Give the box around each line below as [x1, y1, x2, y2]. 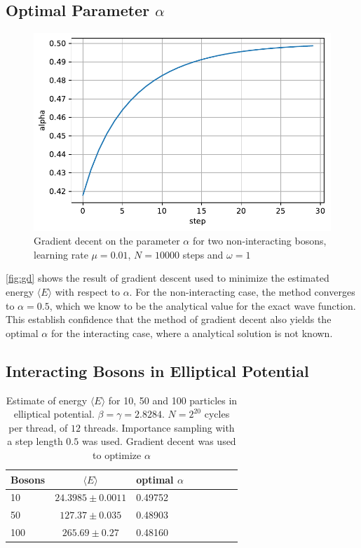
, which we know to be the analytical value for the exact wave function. [49, 298, 356, 313]
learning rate [34, 247, 88, 261]
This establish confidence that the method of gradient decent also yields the [6, 312, 332, 327]
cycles [204, 406, 230, 421]
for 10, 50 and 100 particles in [108, 392, 238, 407]
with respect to [55, 285, 120, 299]
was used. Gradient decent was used [81, 434, 236, 448]
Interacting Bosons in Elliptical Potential [6, 359, 309, 381]
